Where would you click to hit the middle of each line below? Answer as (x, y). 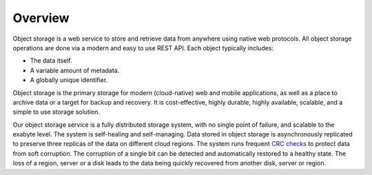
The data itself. (51, 61)
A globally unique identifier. (69, 80)
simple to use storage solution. (56, 112)
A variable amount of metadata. (75, 70)
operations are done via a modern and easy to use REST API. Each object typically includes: (143, 48)
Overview (41, 18)
